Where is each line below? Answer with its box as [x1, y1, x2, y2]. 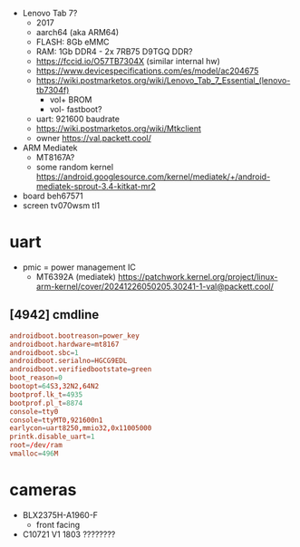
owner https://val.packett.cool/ [35, 133, 151, 143]
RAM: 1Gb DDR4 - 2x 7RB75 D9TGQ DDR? [35, 46, 193, 57]
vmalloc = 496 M [9, 449, 59, 458]
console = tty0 [9, 407, 59, 416]
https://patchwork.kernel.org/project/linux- [117, 271, 278, 282]
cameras [9, 480, 77, 501]
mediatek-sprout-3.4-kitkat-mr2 [35, 181, 157, 191]
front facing [35, 519, 81, 530]
